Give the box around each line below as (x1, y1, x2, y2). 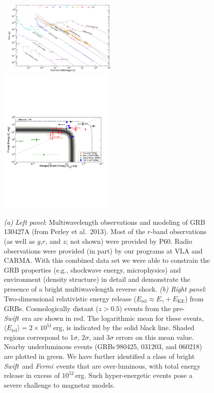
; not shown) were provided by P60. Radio (66, 236, 193, 246)
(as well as (4, 236, 35, 246)
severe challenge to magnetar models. (4, 379, 115, 390)
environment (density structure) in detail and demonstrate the (4, 274, 190, 284)
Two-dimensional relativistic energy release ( (4, 293, 136, 303)
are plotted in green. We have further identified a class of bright (4, 351, 195, 361)
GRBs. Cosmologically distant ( (4, 303, 98, 313)
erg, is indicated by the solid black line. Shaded (53, 322, 195, 333)
